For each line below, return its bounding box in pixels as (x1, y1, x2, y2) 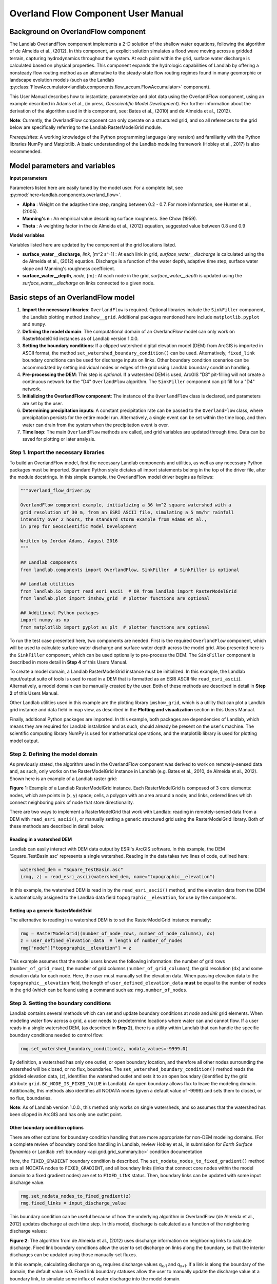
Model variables (9, 232, 45, 238)
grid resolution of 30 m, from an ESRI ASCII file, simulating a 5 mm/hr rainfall (20, 509, 234, 515)
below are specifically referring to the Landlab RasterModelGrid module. (9, 124, 163, 130)
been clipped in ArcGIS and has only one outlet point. (9, 1111, 123, 1118)
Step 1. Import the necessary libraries (9, 449, 105, 456)
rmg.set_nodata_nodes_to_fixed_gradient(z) (20, 1193, 132, 1199)
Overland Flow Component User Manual (9, 8, 184, 19)
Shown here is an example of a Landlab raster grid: (9, 776, 117, 782)
